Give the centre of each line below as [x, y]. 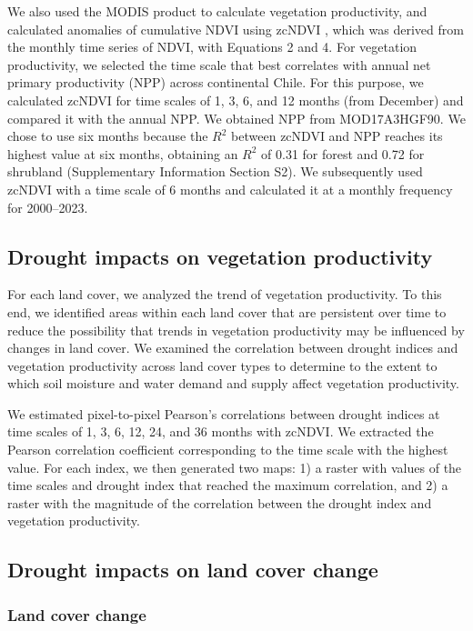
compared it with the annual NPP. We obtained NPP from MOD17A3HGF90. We [236, 118]
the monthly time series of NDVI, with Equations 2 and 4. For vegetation [212, 47]
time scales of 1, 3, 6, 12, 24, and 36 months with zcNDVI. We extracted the [221, 431]
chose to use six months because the [108, 136]
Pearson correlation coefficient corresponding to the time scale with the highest [228, 450]
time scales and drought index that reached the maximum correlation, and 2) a [228, 485]
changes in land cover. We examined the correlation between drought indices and [233, 348]
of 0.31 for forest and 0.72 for [343, 153]
